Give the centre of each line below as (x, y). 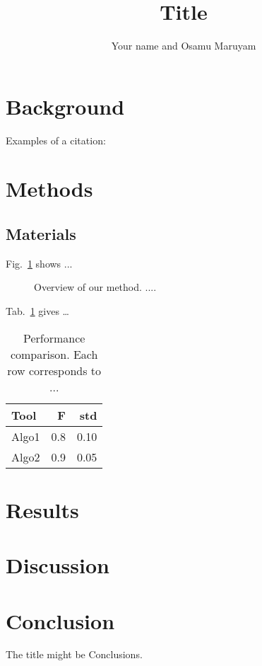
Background (65, 106)
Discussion (58, 565)
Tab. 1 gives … (37, 311)
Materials (41, 234)
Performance (54, 338)
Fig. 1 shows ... (39, 263)
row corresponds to (54, 370)
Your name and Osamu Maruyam (184, 46)
